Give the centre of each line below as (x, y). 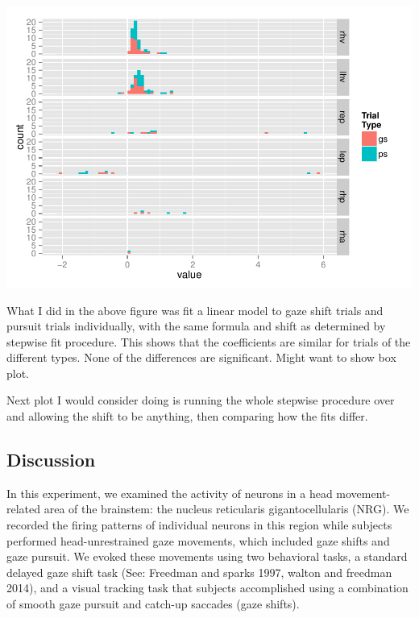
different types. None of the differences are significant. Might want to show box (201, 357)
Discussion (51, 460)
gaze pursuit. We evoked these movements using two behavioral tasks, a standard (207, 556)
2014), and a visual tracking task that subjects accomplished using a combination (207, 588)
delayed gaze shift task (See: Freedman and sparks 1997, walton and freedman (199, 572)
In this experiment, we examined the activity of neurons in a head (170, 493)
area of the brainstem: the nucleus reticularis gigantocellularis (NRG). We (226, 509)
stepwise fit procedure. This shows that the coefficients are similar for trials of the (209, 341)
